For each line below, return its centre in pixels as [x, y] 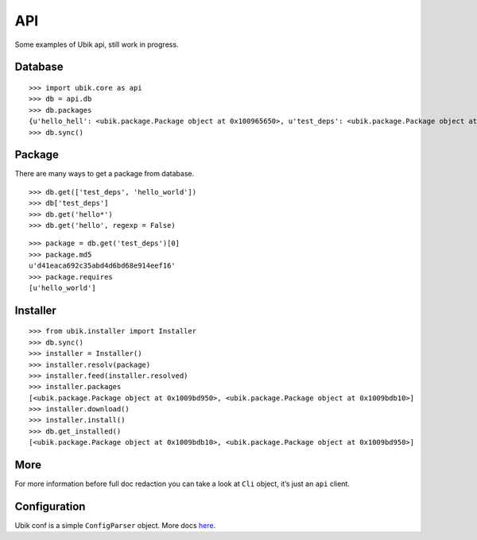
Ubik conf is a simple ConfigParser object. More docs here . [115, 526]
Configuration [50, 506]
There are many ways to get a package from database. [105, 174]
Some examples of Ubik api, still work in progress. [97, 44]
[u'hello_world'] [62, 287]
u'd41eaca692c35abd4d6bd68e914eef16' [103, 266]
